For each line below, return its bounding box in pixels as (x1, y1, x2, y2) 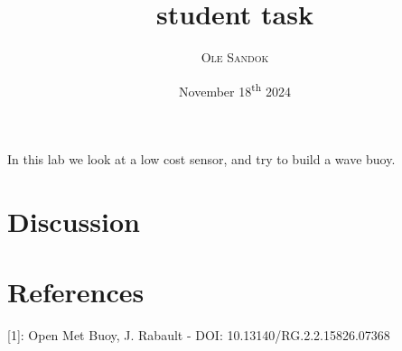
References (7, 273, 145, 310)
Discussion (7, 202, 140, 239)
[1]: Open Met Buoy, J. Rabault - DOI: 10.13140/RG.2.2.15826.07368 (7, 326, 390, 345)
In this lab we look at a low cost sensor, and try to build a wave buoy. (7, 149, 396, 168)
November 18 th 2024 (179, 79, 291, 100)
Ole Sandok (201, 48, 269, 67)
